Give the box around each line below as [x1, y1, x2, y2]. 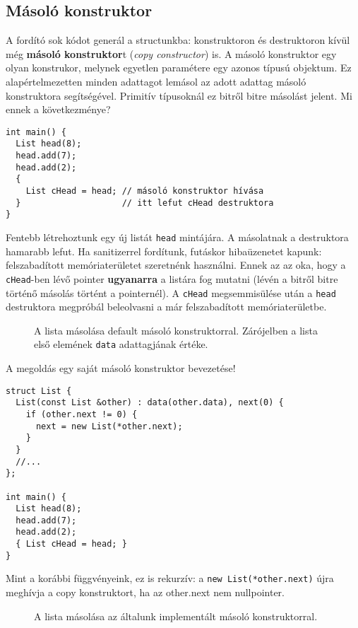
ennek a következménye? [6, 102, 111, 117]
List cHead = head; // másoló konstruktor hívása [25, 186, 264, 197]
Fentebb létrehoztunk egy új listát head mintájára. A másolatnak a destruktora [6, 230, 349, 245]
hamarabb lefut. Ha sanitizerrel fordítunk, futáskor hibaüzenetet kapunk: [6, 243, 322, 258]
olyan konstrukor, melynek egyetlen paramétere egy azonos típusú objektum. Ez [6, 60, 352, 75]
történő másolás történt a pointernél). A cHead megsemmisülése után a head [6, 285, 336, 300]
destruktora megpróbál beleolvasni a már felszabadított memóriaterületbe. [6, 299, 327, 314]
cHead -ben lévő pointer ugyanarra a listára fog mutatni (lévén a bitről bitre [6, 271, 338, 286]
